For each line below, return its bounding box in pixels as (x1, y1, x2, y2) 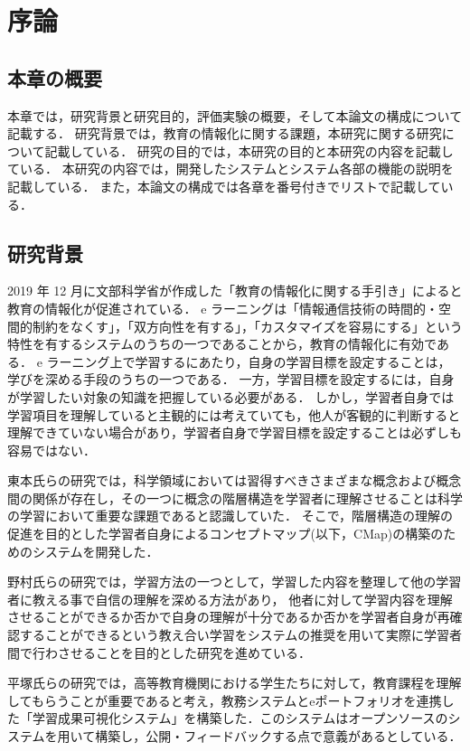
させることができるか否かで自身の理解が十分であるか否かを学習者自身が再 (7, 607, 450, 626)
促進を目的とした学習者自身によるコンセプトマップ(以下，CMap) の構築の (7, 524, 444, 543)
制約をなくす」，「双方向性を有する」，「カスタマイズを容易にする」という (32, 316, 463, 335)
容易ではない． (7, 440, 96, 459)
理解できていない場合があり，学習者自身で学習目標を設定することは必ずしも (7, 423, 463, 442)
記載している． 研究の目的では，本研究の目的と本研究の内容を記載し (44, 141, 454, 160)
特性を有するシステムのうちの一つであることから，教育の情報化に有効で (7, 334, 437, 353)
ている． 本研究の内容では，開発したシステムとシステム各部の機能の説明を (7, 159, 454, 178)
